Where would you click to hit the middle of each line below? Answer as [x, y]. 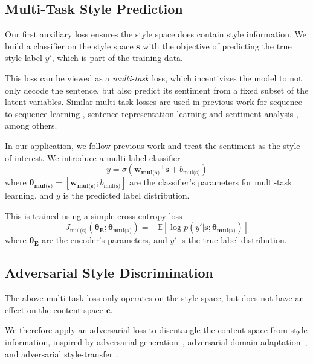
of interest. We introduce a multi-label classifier [93, 157]
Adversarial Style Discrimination [109, 273]
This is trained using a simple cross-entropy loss [94, 215]
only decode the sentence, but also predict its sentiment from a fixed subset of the [157, 90]
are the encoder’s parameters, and [105, 240]
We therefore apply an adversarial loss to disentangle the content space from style [156, 330]
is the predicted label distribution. [126, 195]
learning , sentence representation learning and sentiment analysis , [174, 113]
